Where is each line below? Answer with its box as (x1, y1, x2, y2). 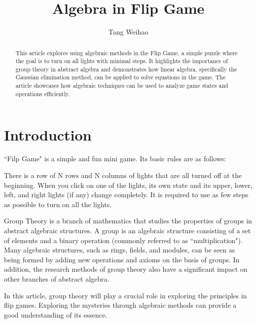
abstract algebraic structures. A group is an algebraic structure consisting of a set (4, 225, 251, 235)
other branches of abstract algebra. (4, 273, 110, 284)
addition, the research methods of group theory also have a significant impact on (4, 264, 248, 274)
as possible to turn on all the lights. (4, 199, 112, 209)
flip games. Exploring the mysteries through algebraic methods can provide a (4, 300, 237, 310)
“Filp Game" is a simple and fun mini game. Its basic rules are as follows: (4, 153, 226, 164)
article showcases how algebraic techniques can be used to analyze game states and (15, 81, 228, 90)
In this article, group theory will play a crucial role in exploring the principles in (4, 290, 247, 300)
